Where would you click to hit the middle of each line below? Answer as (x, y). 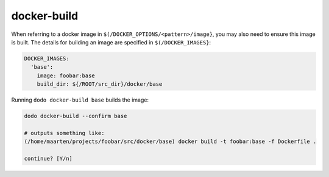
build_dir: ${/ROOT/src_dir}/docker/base (100, 84)
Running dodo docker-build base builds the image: (80, 100)
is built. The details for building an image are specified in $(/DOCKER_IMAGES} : (111, 42)
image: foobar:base (66, 75)
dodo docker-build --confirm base (76, 116)
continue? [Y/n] (48, 159)
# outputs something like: (64, 133)
